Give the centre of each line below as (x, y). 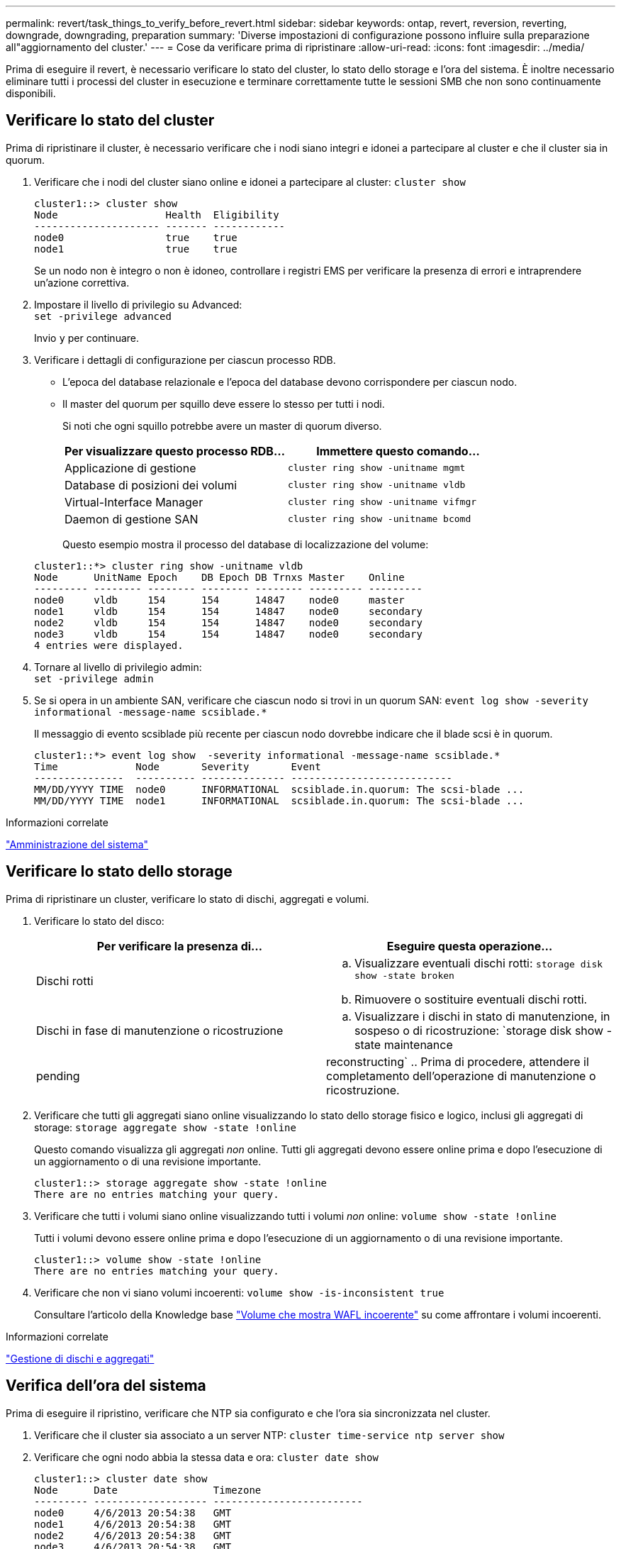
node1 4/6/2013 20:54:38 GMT (133, 1524)
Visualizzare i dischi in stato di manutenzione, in (482, 1016)
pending (58, 1076)
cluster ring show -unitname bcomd (379, 519)
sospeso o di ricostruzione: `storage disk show (479, 1030)
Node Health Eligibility (157, 215)
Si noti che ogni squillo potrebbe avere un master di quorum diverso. (222, 426)
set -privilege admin (94, 678)
